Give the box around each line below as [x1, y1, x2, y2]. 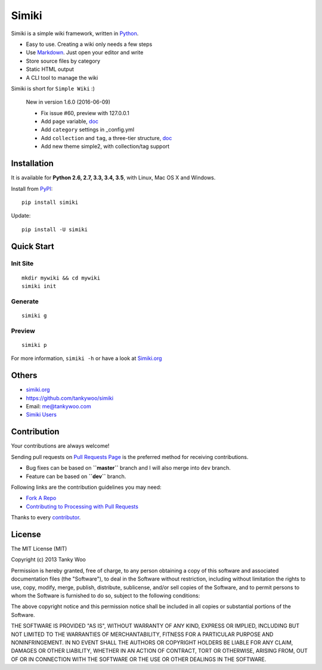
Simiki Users [26, 411, 57, 418]
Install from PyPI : [11, 185, 53, 192]
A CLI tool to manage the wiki [26, 74, 98, 81]
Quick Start [11, 241, 54, 252]
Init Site [11, 259, 34, 268]
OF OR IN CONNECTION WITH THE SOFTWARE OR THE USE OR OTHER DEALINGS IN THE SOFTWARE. [11, 656, 267, 663]
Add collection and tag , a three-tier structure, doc [41, 134, 172, 141]
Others [11, 370, 38, 381]
